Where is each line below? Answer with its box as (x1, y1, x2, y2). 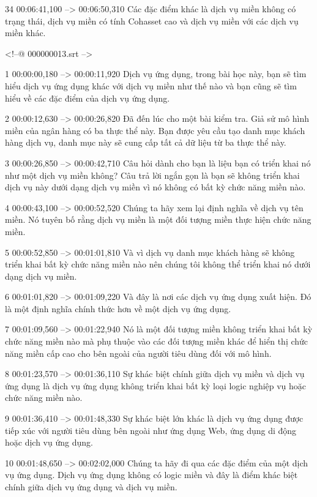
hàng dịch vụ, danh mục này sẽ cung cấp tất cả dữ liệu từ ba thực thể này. (5, 136, 286, 149)
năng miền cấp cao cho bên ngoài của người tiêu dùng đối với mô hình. (5, 346, 272, 359)
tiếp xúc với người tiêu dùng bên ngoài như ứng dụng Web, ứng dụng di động (5, 424, 297, 436)
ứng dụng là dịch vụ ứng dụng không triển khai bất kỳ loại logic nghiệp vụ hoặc (5, 379, 307, 392)
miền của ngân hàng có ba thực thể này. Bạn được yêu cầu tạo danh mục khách (5, 124, 305, 136)
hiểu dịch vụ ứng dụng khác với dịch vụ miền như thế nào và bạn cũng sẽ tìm (5, 79, 297, 92)
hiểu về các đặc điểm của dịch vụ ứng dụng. (5, 91, 170, 104)
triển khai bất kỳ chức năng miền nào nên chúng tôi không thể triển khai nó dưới (5, 258, 311, 271)
